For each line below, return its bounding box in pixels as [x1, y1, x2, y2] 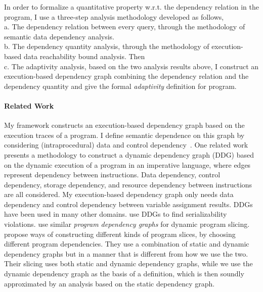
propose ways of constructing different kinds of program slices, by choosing [4, 228, 236, 239]
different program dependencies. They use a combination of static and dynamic [4, 238, 249, 249]
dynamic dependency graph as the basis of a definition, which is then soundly [4, 268, 244, 279]
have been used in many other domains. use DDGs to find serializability [4, 209, 227, 219]
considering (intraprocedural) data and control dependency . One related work [4, 139, 248, 150]
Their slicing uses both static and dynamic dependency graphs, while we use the [4, 258, 253, 269]
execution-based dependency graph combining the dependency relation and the [4, 71, 249, 81]
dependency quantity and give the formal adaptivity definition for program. [4, 80, 237, 91]
